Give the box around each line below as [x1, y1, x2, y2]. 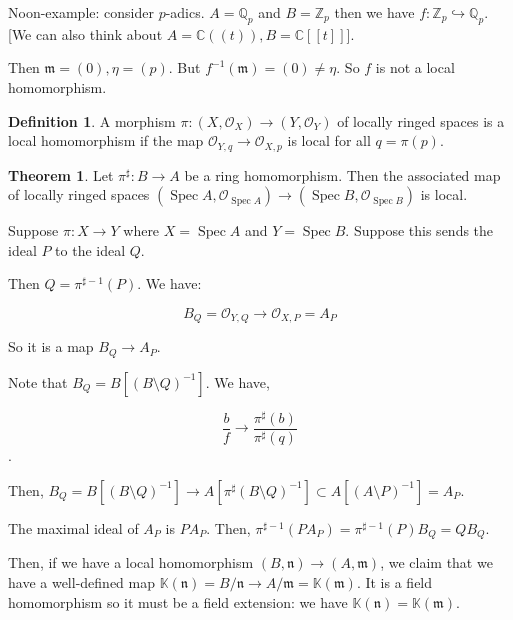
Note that [8, 371, 68, 392]
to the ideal [55, 239, 126, 260]
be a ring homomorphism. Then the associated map [184, 164, 501, 185]
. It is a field [356, 572, 433, 593]
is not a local [375, 57, 455, 78]
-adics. [165, 2, 205, 22]
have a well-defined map [8, 572, 155, 593]
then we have [334, 2, 415, 22]
